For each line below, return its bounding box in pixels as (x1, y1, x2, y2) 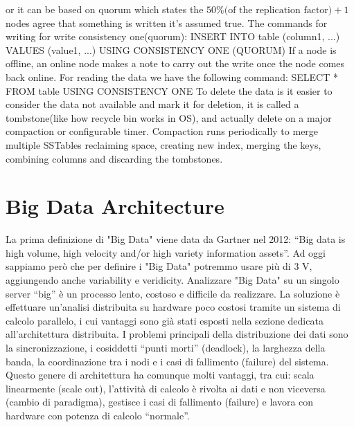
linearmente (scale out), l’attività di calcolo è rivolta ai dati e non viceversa (6, 381, 326, 395)
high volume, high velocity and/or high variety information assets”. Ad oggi (6, 245, 326, 260)
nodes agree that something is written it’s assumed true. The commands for (6, 15, 328, 30)
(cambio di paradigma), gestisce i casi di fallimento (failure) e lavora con (6, 394, 314, 409)
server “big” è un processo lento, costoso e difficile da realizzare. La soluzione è (6, 286, 340, 300)
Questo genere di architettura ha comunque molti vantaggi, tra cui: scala (6, 367, 315, 382)
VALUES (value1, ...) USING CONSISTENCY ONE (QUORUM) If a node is (6, 42, 337, 57)
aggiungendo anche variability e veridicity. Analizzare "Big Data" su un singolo (6, 273, 339, 287)
